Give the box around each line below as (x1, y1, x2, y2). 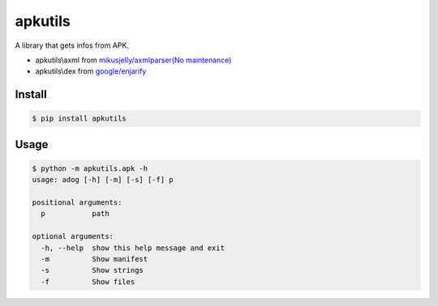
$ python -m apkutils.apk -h (32, 164, 148, 173)
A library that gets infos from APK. (15, 40, 130, 50)
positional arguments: (32, 198, 122, 207)
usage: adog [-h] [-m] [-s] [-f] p (32, 175, 174, 185)
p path (41, 209, 109, 219)
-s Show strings (41, 266, 144, 275)
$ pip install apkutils (32, 114, 127, 123)
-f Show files (41, 277, 135, 287)
